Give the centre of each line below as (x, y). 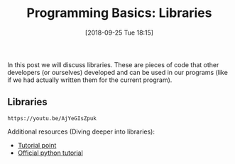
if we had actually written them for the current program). (90, 80)
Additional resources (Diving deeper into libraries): (81, 131)
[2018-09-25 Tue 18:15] (119, 33)
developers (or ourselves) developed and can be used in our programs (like (118, 72)
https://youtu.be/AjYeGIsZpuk (52, 118)
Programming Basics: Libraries (119, 13)
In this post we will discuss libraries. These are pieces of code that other (113, 64)
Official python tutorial (50, 153)
